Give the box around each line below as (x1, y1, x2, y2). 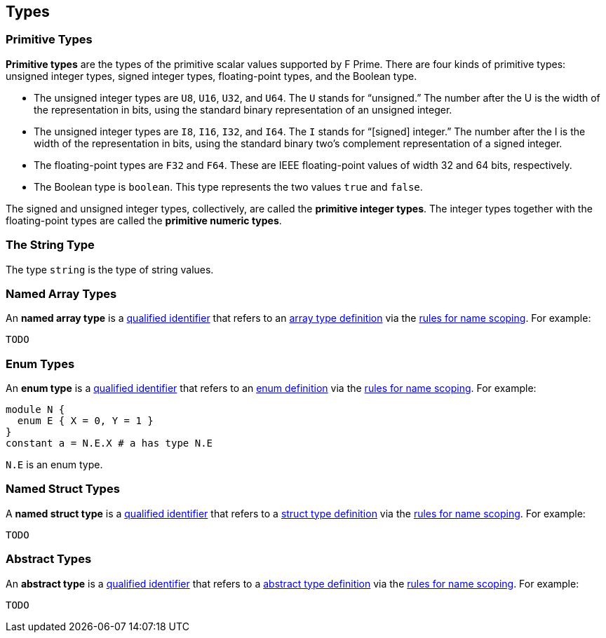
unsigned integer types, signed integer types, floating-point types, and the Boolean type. (6, 69, 417, 82)
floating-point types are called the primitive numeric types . (6, 214, 282, 226)
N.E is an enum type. (6, 459, 103, 471)
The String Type (6, 238, 95, 252)
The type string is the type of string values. (6, 263, 214, 276)
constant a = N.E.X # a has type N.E (6, 437, 213, 449)
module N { (6, 404, 65, 416)
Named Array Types (6, 286, 117, 301)
